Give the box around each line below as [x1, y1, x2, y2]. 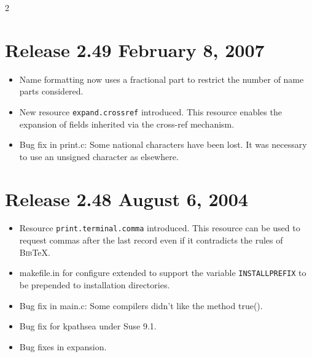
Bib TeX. [19, 245, 50, 258]
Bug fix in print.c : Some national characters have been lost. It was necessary [19, 138, 307, 151]
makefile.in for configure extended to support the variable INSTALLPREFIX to [19, 266, 306, 279]
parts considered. [19, 85, 84, 98]
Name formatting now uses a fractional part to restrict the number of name [19, 72, 304, 85]
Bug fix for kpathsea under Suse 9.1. [19, 320, 157, 332]
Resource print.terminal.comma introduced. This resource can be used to [19, 221, 300, 234]
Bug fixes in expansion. [19, 340, 107, 353]
